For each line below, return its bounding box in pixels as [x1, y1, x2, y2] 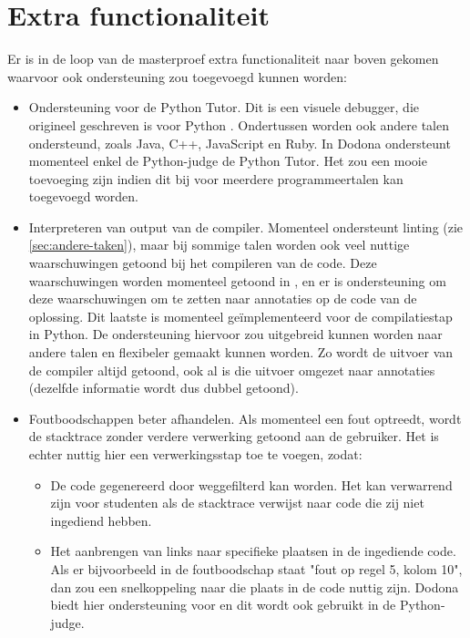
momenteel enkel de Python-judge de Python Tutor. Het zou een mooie [28, 151, 427, 170]
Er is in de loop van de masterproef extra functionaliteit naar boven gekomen [7, 49, 439, 68]
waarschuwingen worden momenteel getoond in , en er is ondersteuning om [28, 271, 446, 290]
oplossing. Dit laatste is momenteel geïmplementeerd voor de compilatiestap [28, 306, 453, 325]
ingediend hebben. [50, 510, 152, 530]
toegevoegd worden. [28, 187, 139, 206]
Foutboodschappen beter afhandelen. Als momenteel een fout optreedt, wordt [28, 408, 462, 427]
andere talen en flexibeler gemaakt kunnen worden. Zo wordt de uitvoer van [28, 343, 454, 362]
